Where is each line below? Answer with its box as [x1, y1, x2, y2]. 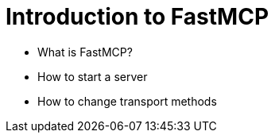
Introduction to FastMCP [6, 3, 269, 30]
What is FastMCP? [37, 44, 133, 59]
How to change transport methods [37, 94, 217, 108]
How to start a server [37, 69, 148, 83]
